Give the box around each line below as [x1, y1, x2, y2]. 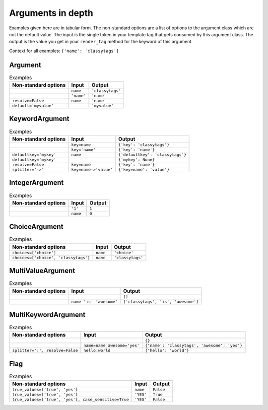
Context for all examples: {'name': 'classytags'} [9, 48, 119, 54]
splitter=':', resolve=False [12, 348, 78, 353]
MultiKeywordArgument [9, 310, 86, 319]
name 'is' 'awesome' [71, 299, 118, 304]
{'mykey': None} [118, 157, 155, 162]
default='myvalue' [12, 103, 54, 108]
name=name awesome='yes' [83, 343, 140, 348]
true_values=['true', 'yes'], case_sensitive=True [12, 397, 129, 402]
